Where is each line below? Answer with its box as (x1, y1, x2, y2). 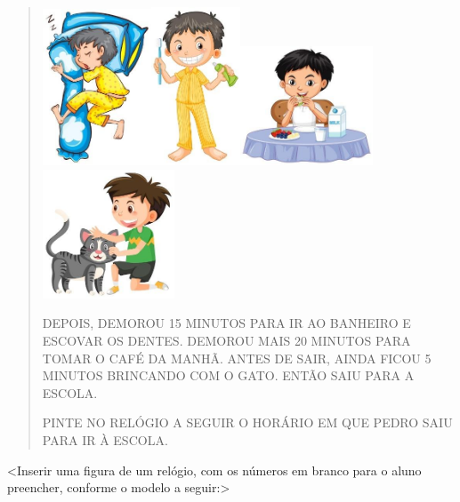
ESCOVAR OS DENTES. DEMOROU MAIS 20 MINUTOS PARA (42, 331, 411, 349)
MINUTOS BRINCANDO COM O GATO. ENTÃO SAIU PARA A (42, 366, 415, 385)
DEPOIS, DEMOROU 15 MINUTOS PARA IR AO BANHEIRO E (42, 314, 411, 332)
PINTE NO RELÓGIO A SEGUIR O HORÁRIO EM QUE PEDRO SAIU (42, 413, 453, 432)
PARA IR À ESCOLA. (42, 430, 168, 449)
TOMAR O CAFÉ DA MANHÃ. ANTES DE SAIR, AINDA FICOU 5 (42, 348, 432, 367)
